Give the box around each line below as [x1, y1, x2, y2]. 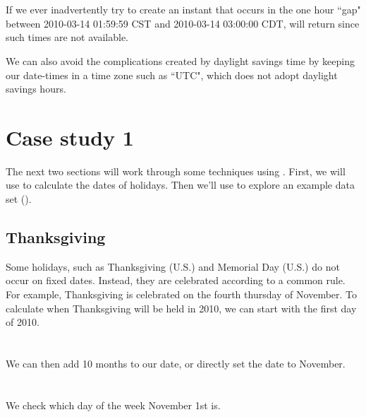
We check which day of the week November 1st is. [6, 397, 221, 412]
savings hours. [6, 81, 66, 96]
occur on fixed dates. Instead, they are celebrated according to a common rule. [6, 273, 346, 288]
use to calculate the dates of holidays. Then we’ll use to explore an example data [6, 177, 355, 192]
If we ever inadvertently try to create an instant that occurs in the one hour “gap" [6, 2, 361, 17]
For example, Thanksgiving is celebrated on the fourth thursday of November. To [6, 287, 358, 302]
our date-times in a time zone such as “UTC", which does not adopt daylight [6, 67, 338, 82]
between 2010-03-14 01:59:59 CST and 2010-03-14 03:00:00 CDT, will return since [6, 16, 360, 30]
